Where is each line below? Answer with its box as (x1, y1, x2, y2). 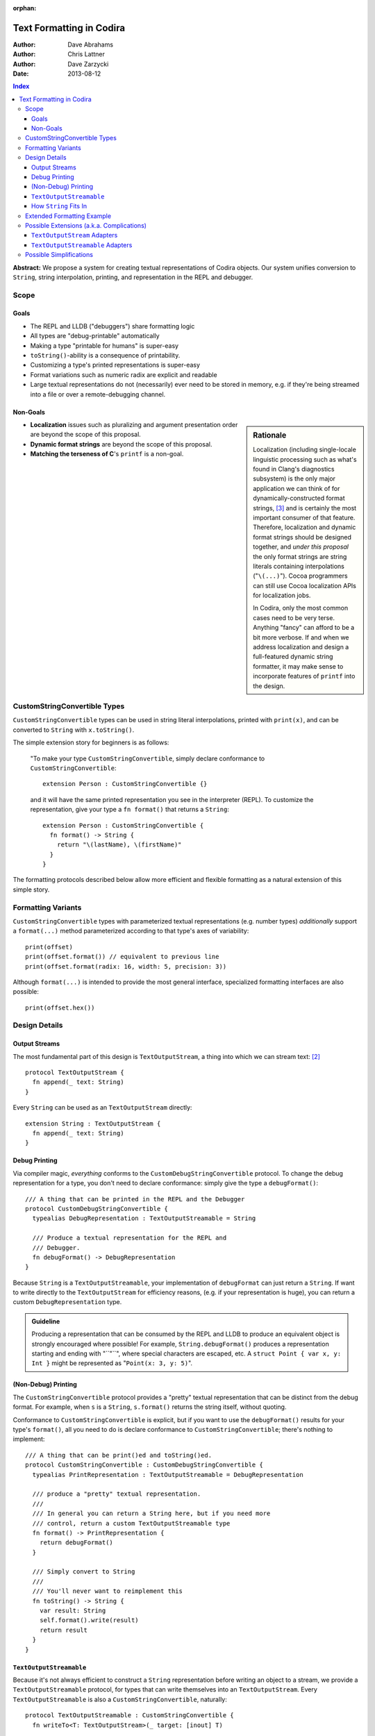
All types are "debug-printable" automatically (30, 332, 160, 340)
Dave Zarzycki (67, 60, 109, 68)
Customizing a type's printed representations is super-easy (30, 361, 201, 369)
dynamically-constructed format (253, 494, 345, 503)
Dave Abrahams (67, 40, 114, 49)
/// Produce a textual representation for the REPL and (32, 1234, 227, 1242)
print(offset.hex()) (25, 1003, 95, 1012)
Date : (12, 69, 29, 78)
